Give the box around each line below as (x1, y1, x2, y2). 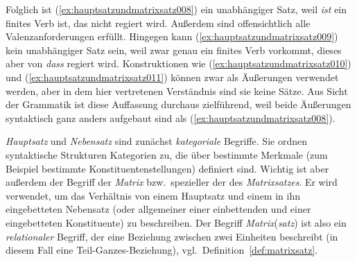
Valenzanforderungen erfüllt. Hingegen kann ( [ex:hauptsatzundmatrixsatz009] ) (6, 29, 338, 44)
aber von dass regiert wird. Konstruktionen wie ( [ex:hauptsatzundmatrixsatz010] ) (6, 56, 351, 71)
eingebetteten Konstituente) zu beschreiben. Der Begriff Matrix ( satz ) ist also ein (6, 215, 347, 229)
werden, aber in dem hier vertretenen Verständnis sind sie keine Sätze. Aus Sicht (6, 83, 348, 98)
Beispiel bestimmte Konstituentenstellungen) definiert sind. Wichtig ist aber (6, 161, 329, 175)
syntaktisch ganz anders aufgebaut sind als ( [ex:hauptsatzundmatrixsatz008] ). (6, 110, 336, 125)
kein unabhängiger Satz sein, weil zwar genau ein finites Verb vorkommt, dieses (6, 42, 342, 57)
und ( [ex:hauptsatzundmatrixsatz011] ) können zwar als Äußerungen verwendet (6, 69, 339, 84)
